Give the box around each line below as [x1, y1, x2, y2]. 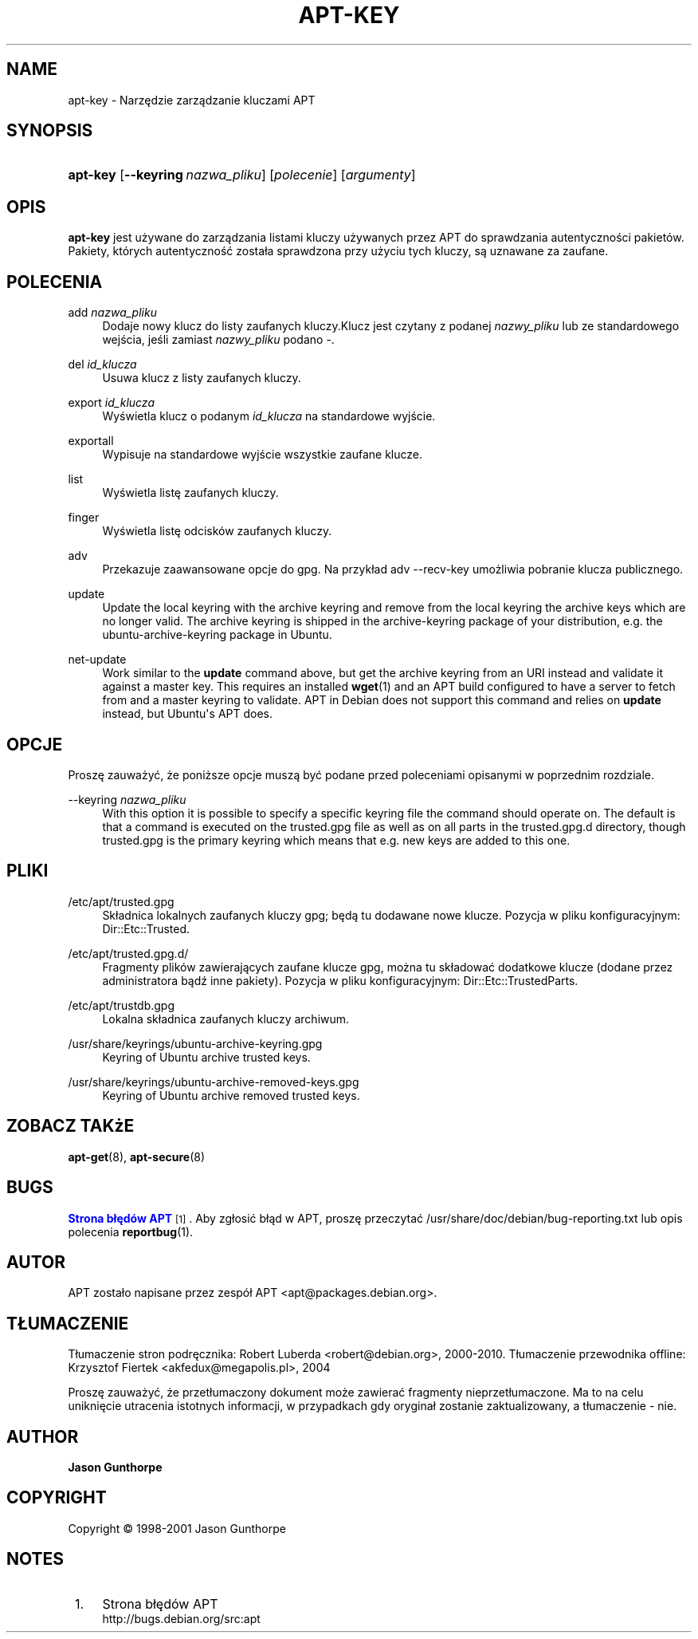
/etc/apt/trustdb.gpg [68, 998, 175, 1012]
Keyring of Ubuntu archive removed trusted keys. [102, 1088, 360, 1102]
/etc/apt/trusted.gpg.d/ [68, 946, 189, 960]
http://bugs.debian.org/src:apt [102, 1611, 261, 1625]
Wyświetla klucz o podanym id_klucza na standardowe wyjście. [102, 409, 436, 424]
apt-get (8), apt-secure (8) [68, 1149, 206, 1164]
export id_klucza [68, 396, 155, 410]
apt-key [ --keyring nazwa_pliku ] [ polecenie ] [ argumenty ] [68, 167, 416, 183]
